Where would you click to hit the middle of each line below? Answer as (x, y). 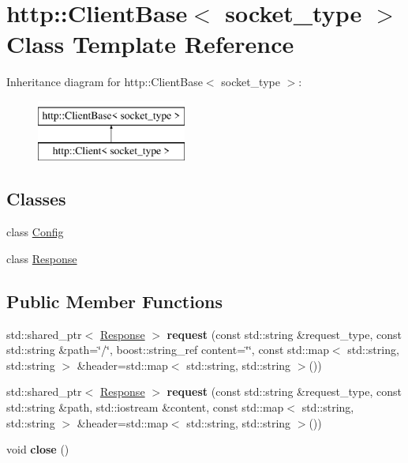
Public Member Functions (114, 301)
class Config (35, 232)
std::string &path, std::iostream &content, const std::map (145, 407)
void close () (38, 449)
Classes (36, 199)
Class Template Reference (150, 44)
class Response (42, 258)
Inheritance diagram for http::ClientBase (105, 82)
